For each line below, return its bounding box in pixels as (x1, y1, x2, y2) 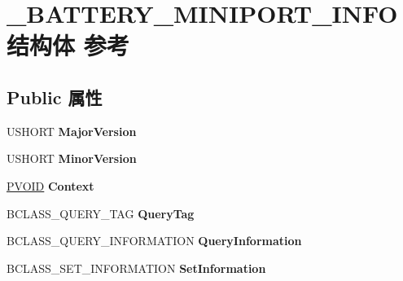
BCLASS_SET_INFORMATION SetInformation (7, 259, 266, 276)
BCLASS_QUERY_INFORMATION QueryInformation (7, 232, 302, 249)
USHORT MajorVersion (7, 122, 137, 139)
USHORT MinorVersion (7, 150, 137, 167)
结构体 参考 (7, 29, 129, 62)
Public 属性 (7, 84, 103, 109)
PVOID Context (7, 177, 94, 194)
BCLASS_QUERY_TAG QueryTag (7, 204, 195, 222)
